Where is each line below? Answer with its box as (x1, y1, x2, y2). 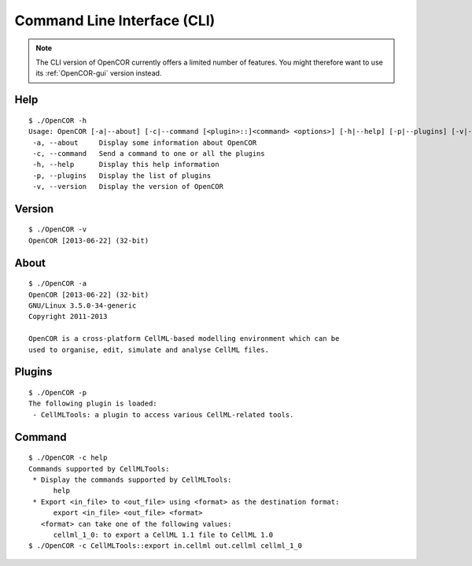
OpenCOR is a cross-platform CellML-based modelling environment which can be (28, 335, 340, 343)
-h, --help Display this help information (32, 160, 219, 169)
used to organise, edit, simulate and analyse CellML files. (28, 345, 269, 354)
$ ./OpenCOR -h (28, 116, 87, 125)
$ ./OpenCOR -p (28, 388, 87, 398)
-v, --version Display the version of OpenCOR (32, 182, 224, 191)
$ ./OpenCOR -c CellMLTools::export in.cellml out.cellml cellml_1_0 (28, 542, 303, 550)
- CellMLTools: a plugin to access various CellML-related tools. (32, 410, 294, 419)
